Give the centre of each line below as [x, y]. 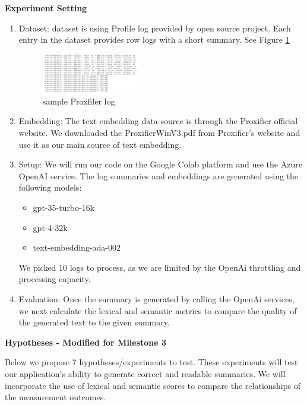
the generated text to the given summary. [94, 322]
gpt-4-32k [50, 227]
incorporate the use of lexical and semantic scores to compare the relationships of [153, 385]
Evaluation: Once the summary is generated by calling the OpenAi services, [156, 299]
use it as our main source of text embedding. [100, 144]
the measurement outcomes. [56, 397]
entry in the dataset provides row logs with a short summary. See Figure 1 [154, 39]
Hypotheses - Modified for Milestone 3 [86, 342]
